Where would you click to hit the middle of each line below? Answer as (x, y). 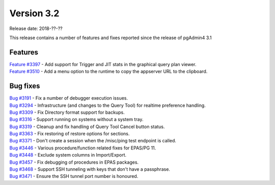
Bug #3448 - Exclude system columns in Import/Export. (68, 155)
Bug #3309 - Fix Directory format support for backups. (67, 112)
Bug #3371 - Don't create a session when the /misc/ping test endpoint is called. (93, 141)
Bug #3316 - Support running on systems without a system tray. (76, 119)
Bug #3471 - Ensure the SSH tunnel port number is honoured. (74, 176)
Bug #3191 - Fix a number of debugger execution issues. (69, 98)
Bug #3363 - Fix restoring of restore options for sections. (70, 134)
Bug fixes (25, 86)
